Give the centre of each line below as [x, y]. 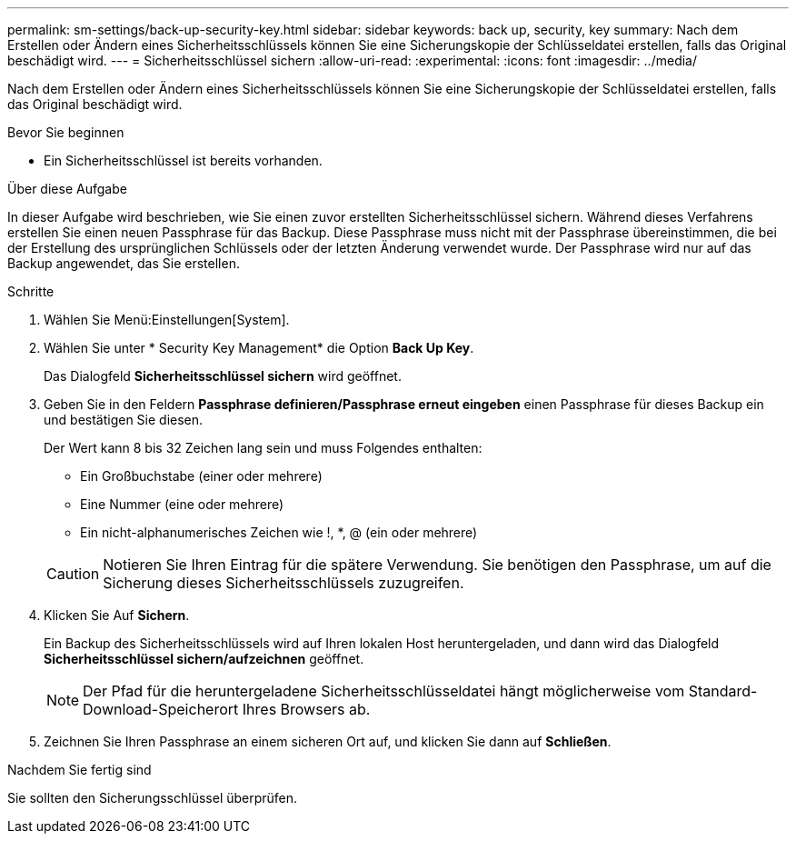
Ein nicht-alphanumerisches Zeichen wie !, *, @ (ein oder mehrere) [279, 532]
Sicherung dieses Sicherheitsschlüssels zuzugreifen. [284, 583]
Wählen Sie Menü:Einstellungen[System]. [167, 320]
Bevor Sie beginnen [66, 132]
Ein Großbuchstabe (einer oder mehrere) [201, 476]
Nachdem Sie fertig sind [80, 770]
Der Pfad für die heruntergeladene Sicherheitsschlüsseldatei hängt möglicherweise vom [384, 691]
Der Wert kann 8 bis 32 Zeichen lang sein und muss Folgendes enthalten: [263, 448]
